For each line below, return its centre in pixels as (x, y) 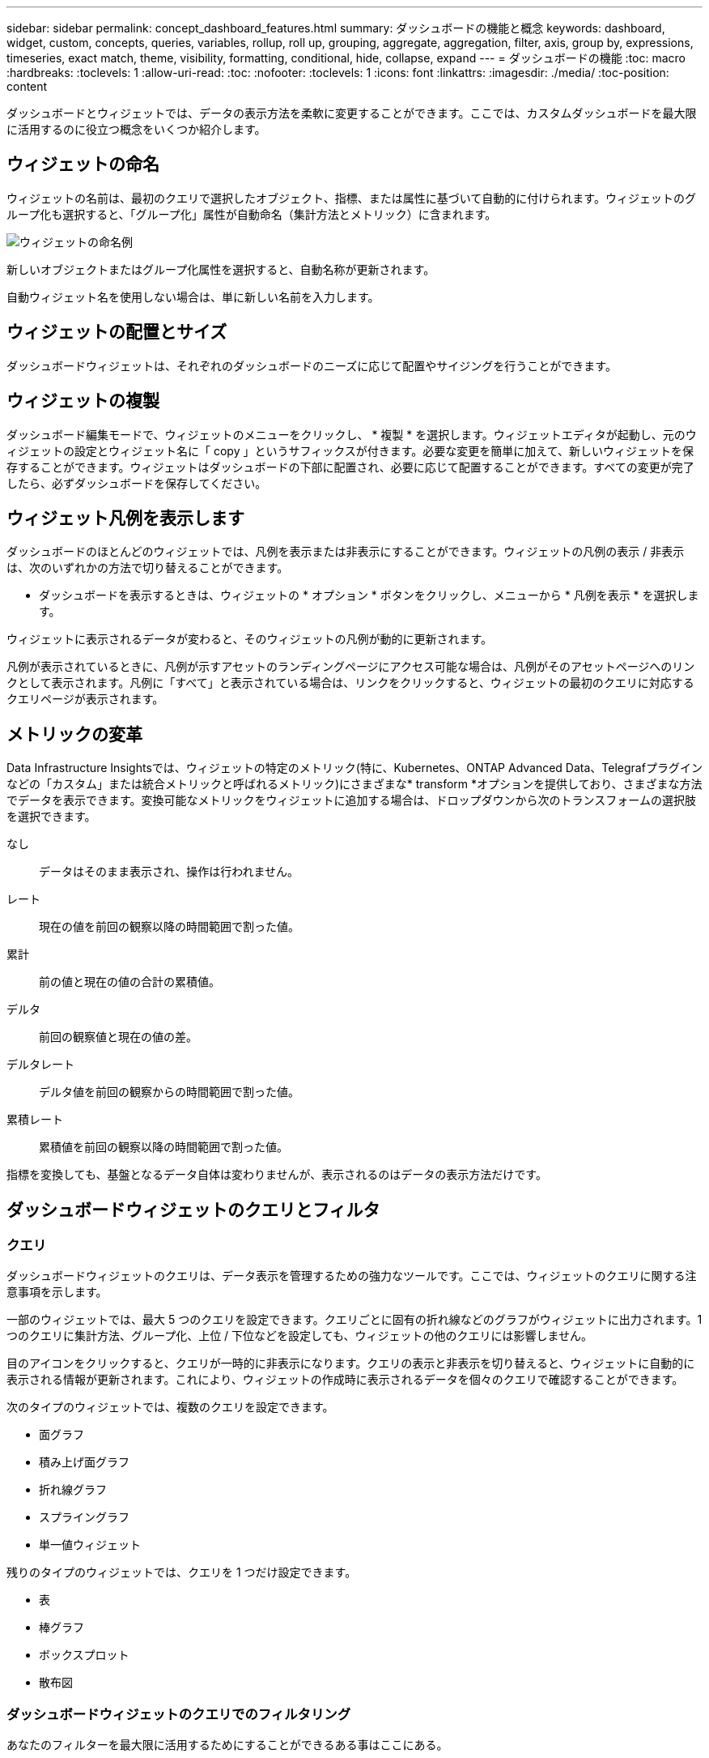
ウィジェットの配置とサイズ (117, 332)
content (27, 86)
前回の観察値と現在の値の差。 (118, 1037)
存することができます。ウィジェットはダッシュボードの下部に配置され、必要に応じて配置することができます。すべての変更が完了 (350, 467)
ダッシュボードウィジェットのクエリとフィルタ (193, 1210)
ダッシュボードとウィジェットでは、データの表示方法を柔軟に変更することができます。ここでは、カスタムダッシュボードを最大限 (352, 113)
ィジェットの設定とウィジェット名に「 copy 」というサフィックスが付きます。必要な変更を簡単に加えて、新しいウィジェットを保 (350, 450)
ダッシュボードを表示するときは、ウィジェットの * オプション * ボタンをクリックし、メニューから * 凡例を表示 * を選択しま (369, 595)
